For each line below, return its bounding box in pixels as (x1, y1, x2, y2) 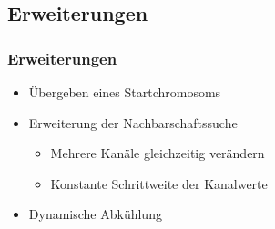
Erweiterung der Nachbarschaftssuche (28, 113, 238, 132)
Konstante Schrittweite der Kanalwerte (50, 174, 268, 193)
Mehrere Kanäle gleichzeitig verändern (50, 144, 265, 163)
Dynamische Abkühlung (28, 204, 162, 224)
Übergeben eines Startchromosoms (28, 83, 221, 101)
